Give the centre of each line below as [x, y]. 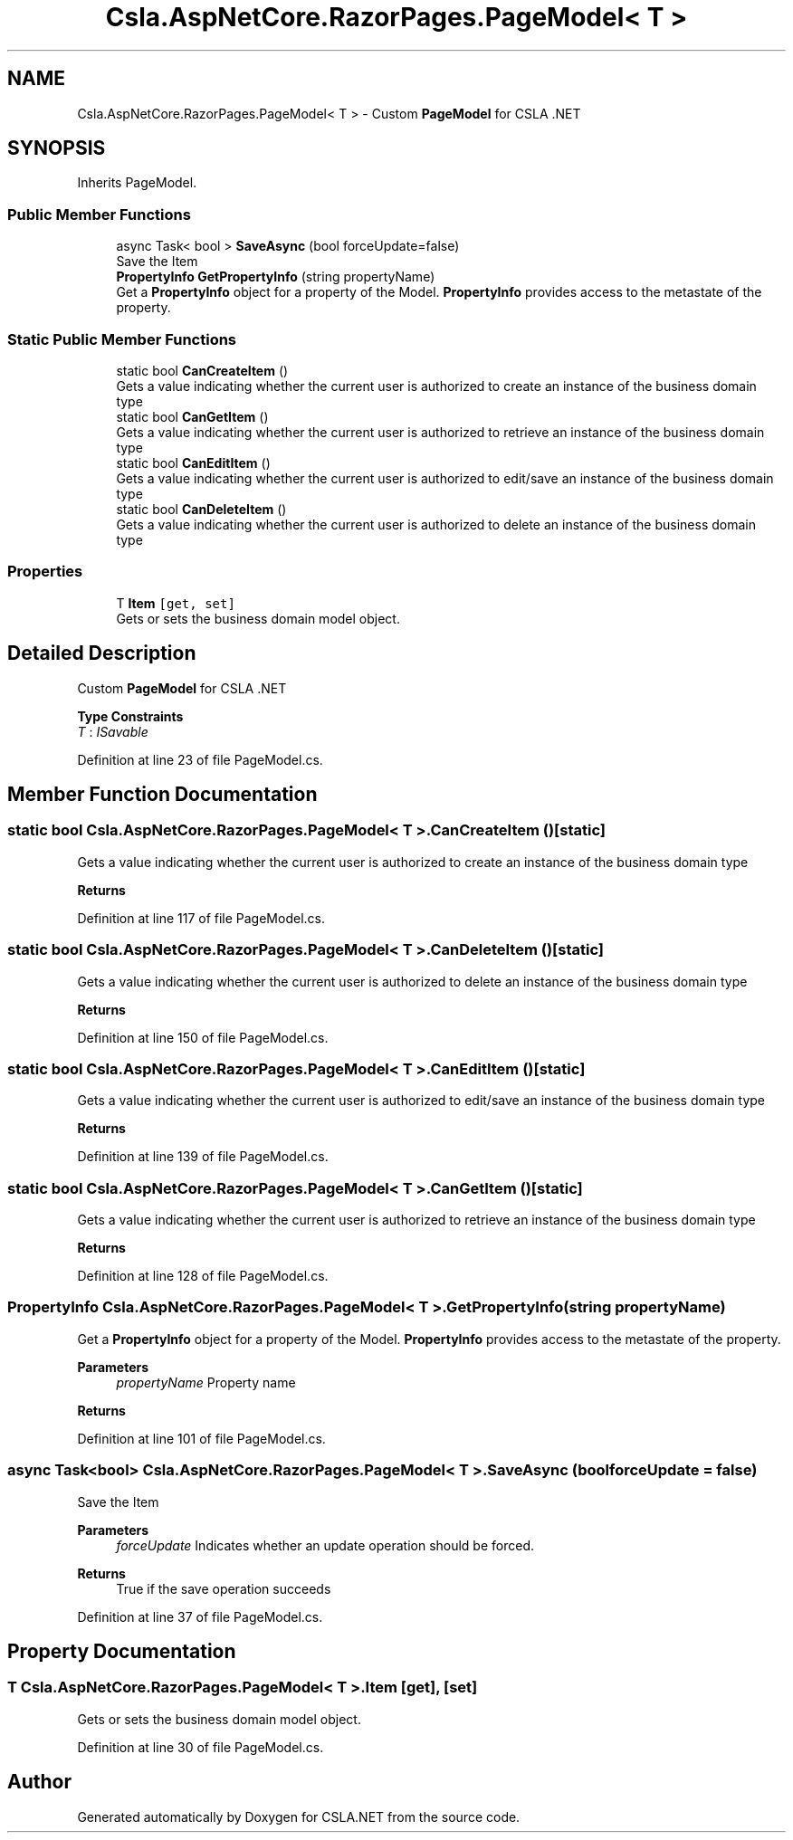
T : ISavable [113, 731]
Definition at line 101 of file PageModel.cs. [201, 1438]
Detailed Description [102, 653]
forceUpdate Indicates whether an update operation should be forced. [325, 1545]
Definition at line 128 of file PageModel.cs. [203, 1276]
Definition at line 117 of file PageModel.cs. [201, 918]
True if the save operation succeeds [224, 1588]
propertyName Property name [206, 1382]
